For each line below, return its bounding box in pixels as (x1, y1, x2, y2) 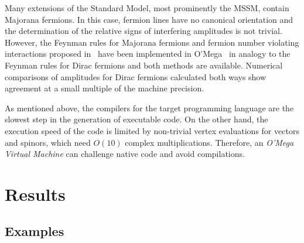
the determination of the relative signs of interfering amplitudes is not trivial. (5, 25, 282, 37)
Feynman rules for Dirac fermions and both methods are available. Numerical (5, 59, 283, 71)
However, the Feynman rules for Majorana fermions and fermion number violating (5, 36, 299, 48)
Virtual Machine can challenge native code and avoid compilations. (5, 148, 245, 160)
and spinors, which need (5, 136, 91, 148)
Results (5, 182, 66, 206)
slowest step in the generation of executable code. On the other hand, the (5, 113, 268, 125)
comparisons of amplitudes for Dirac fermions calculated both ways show (5, 70, 267, 83)
